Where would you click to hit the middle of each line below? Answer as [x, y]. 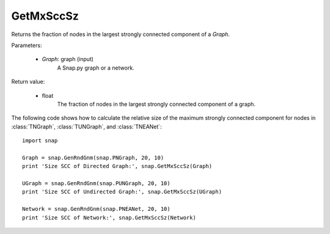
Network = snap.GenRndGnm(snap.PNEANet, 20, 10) [96, 209]
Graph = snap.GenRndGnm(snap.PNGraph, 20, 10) [93, 158]
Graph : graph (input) [68, 59]
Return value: [28, 82]
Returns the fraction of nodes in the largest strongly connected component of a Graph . [121, 34]
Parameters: [27, 45]
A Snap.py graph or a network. [96, 68]
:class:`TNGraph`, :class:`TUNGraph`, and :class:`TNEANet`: [86, 126]
